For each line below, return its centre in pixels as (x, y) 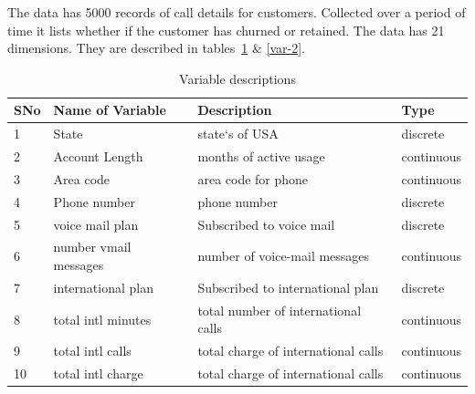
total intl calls (92, 351)
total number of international (280, 310)
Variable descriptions (237, 78)
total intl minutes (102, 319)
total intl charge (98, 373)
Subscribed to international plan (288, 287)
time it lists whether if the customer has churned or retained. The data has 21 (226, 30)
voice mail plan (96, 224)
